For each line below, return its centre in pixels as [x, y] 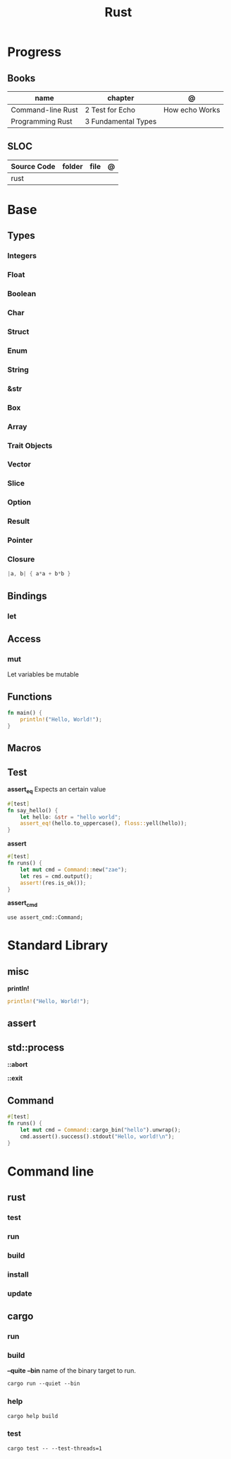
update [20, 1293]
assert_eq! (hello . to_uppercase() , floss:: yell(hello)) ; [104, 824]
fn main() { [25, 713]
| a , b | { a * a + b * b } [39, 574]
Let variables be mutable [43, 674]
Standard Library [58, 945]
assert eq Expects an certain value [57, 790]
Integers [22, 256]
